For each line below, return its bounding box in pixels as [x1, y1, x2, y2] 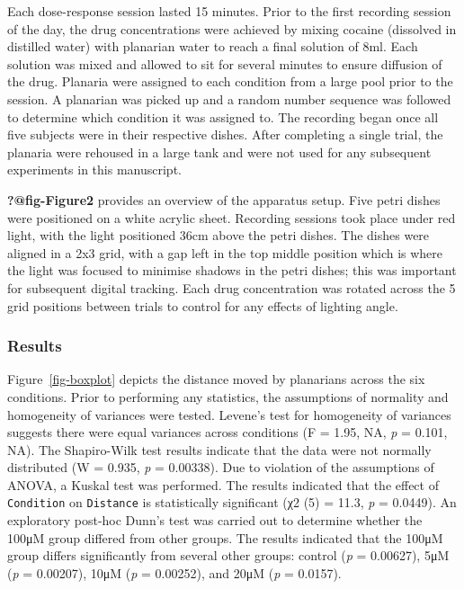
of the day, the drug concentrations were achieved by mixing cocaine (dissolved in [7, 19, 457, 38]
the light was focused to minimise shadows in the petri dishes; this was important [7, 261, 457, 280]
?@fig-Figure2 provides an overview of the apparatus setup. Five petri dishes [7, 190, 441, 209]
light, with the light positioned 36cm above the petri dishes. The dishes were [7, 226, 430, 245]
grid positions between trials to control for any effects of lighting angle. [7, 296, 398, 315]
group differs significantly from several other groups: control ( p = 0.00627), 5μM [7, 546, 450, 565]
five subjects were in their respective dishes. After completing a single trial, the [7, 125, 443, 144]
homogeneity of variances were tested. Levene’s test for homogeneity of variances [7, 405, 451, 424]
